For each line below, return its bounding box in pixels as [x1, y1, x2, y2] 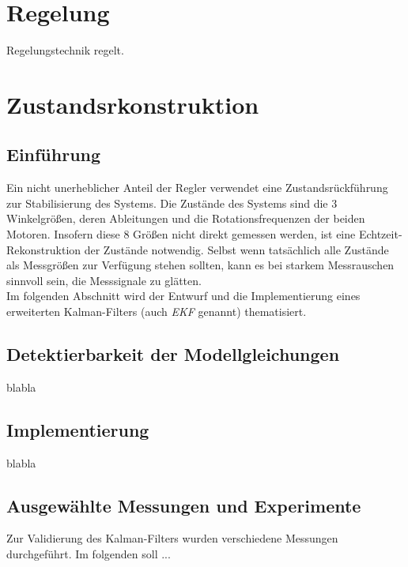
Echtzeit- [358, 226, 402, 242]
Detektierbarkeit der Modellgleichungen [6, 342, 340, 366]
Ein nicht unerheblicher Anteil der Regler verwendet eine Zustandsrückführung [6, 179, 388, 196]
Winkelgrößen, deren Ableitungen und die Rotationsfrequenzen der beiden [6, 210, 365, 227]
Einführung [6, 142, 101, 167]
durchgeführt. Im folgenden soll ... [6, 546, 171, 562]
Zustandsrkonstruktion [6, 88, 259, 120]
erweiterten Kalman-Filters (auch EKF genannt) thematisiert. [6, 303, 307, 320]
